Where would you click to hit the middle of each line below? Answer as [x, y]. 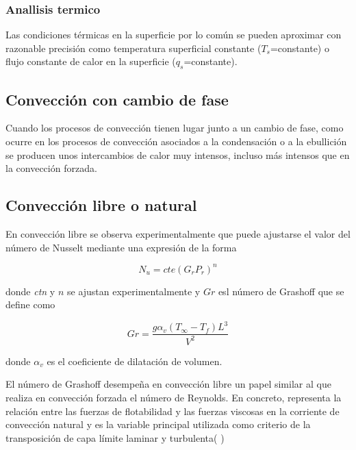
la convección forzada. [51, 168]
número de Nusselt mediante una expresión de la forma [121, 247]
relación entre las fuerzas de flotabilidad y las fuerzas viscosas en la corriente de [173, 411]
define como [30, 304]
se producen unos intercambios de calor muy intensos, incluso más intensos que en [178, 154]
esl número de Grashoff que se [281, 291]
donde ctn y [30, 291]
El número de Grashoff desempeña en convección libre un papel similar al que [168, 384]
